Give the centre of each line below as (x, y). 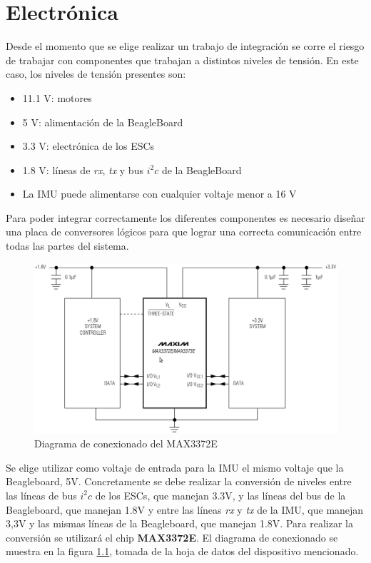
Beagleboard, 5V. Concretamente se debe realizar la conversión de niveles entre (179, 481)
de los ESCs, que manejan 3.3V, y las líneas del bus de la (220, 495)
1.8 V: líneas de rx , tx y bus (83, 169)
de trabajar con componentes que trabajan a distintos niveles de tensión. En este (182, 60)
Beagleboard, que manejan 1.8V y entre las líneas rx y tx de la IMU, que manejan (185, 509)
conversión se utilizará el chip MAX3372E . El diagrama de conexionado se (172, 537)
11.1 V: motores (57, 97)
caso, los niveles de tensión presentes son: (96, 74)
